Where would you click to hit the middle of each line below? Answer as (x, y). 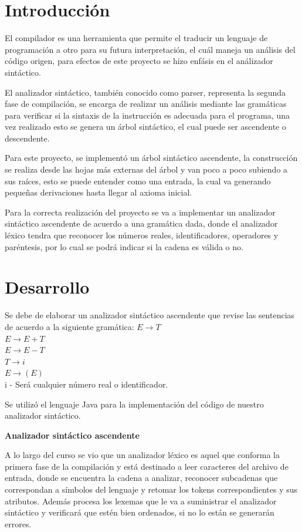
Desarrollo (47, 287)
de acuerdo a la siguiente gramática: (69, 326)
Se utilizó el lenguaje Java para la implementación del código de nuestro (134, 404)
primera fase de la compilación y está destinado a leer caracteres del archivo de (147, 466)
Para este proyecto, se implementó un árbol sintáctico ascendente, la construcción (151, 158)
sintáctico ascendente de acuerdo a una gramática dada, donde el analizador (141, 223)
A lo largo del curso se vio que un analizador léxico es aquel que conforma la (142, 455)
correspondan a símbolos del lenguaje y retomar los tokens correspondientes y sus (151, 489)
